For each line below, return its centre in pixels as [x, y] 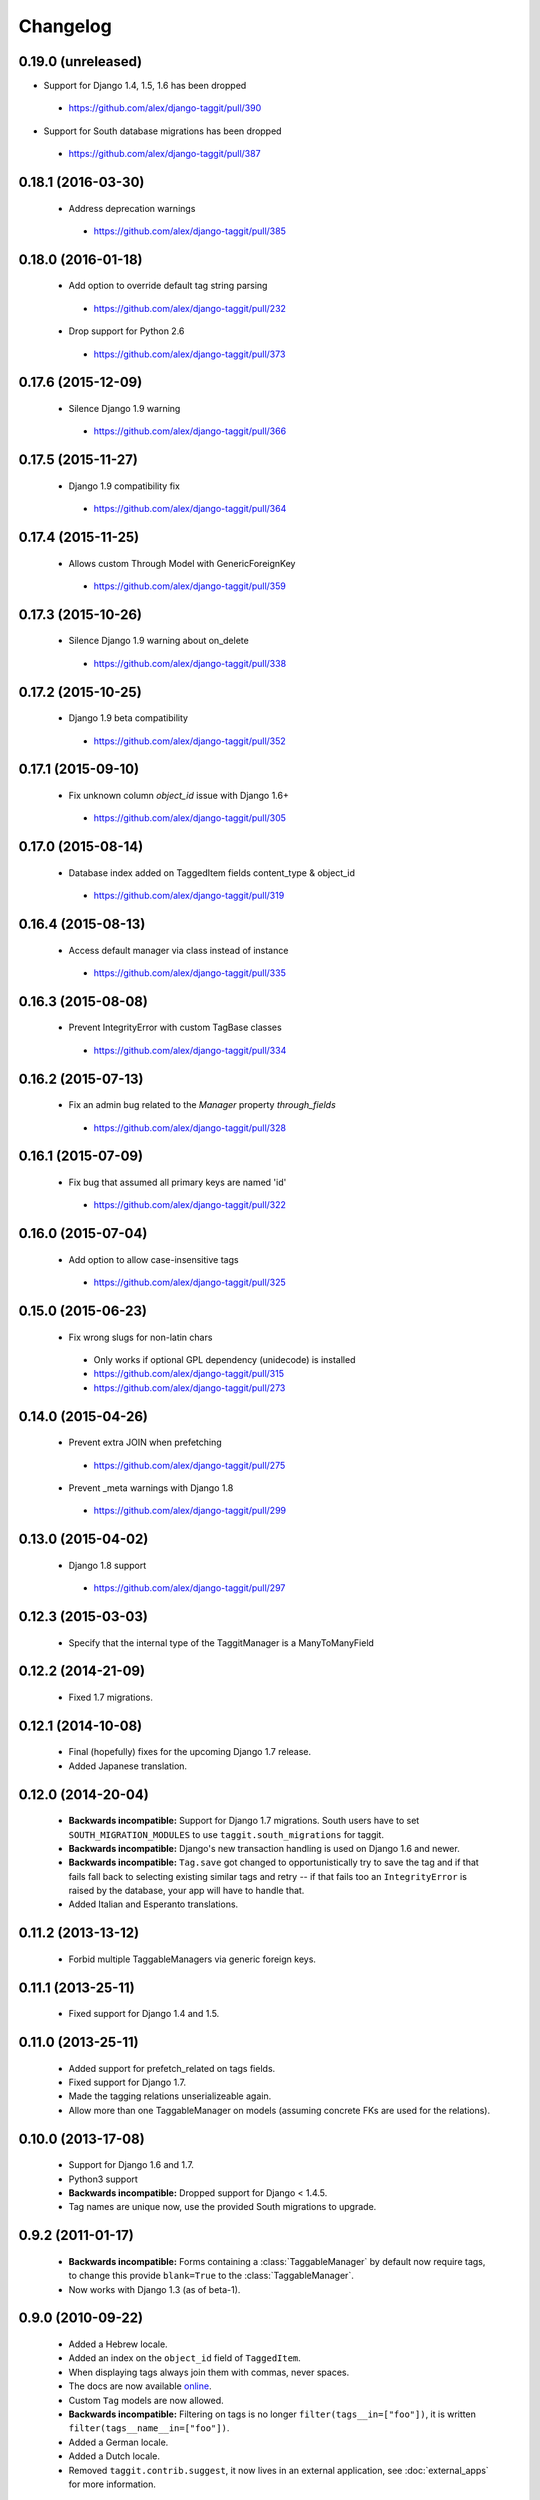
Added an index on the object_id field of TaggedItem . [185, 2358]
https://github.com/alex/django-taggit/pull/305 [190, 818]
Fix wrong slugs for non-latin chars [140, 1337]
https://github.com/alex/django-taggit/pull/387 [164, 154]
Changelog [65, 26]
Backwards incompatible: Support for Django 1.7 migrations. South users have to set [244, 1821]
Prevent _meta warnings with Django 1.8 [151, 1487]
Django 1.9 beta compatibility [128, 718]
